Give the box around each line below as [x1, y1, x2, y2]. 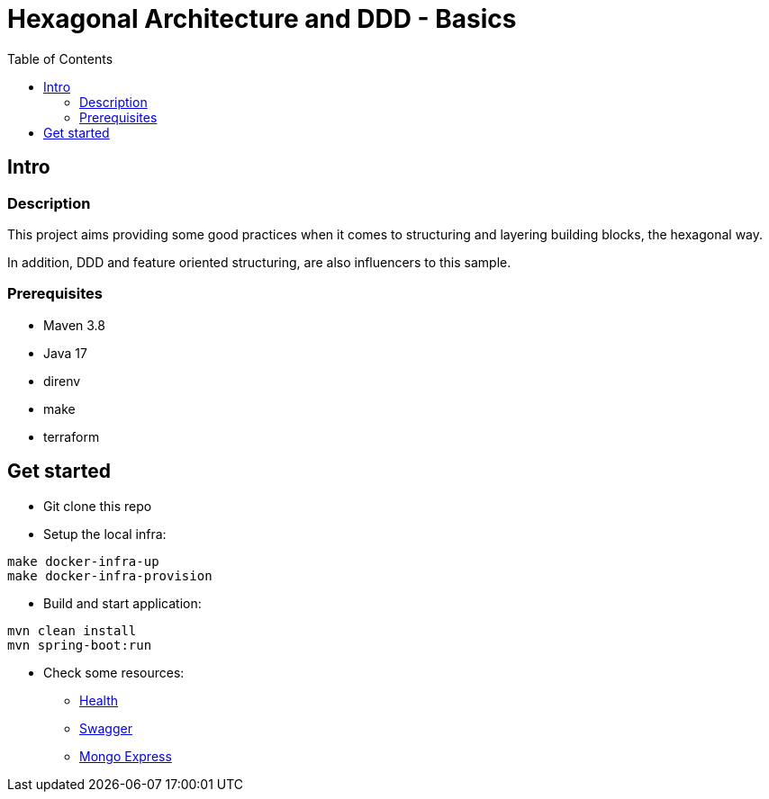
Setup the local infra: [43, 525, 167, 542]
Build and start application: [43, 595, 202, 611]
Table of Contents [7, 50, 113, 67]
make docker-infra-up [7, 553, 159, 569]
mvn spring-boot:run [7, 637, 152, 652]
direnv [43, 373, 81, 389]
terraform [43, 428, 100, 444]
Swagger [79, 720, 132, 736]
